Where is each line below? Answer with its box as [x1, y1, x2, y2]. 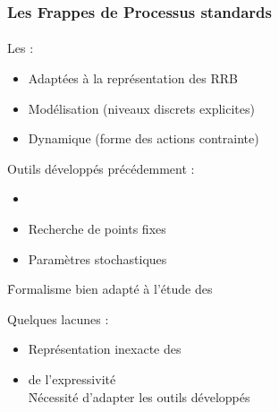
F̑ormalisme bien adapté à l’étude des [7, 279, 213, 298]
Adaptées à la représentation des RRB [28, 69, 238, 88]
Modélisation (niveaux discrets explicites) [28, 99, 255, 117]
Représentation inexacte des [28, 339, 182, 358]
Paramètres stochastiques [28, 249, 167, 268]
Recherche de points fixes [28, 219, 166, 237]
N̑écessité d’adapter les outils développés [28, 387, 250, 406]
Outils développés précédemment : [7, 159, 195, 177]
